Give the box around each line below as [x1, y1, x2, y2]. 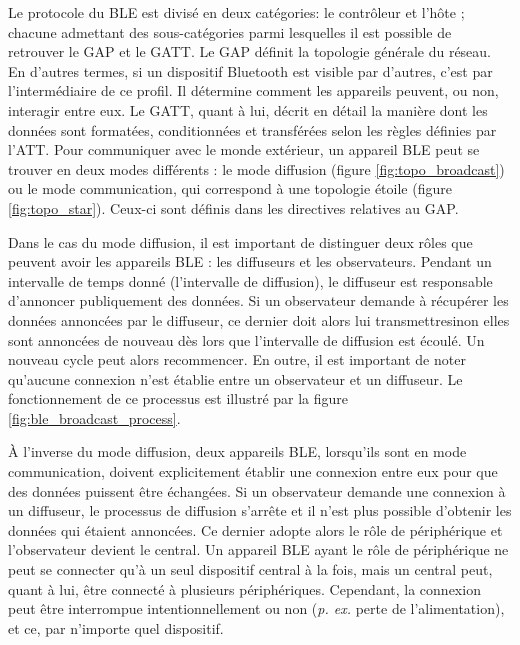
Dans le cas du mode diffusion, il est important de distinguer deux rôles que [8, 231, 473, 252]
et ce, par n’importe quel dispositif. [8, 617, 224, 638]
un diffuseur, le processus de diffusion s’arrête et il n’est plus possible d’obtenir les [8, 500, 512, 521]
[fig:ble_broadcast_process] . [8, 407, 181, 428]
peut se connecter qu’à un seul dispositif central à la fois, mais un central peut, [8, 559, 493, 580]
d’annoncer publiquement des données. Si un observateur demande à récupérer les [8, 290, 509, 311]
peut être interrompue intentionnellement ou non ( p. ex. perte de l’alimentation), [8, 598, 505, 619]
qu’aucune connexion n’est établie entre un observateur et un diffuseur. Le [8, 368, 463, 389]
